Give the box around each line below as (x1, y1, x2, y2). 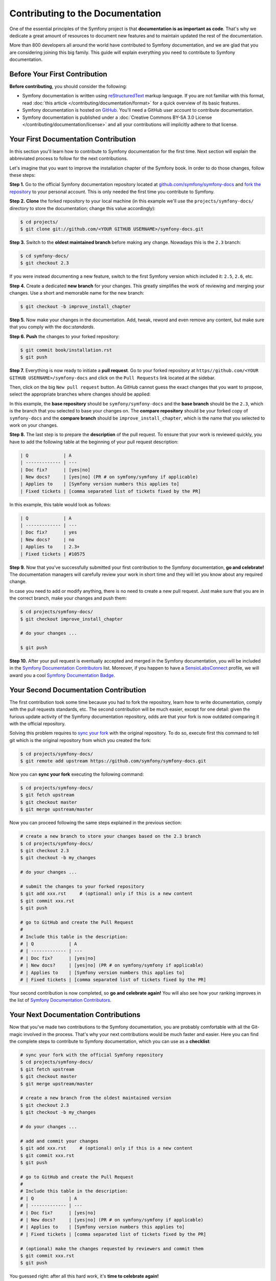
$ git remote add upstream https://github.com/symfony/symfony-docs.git (20, 758, 206, 764)
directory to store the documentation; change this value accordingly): (9, 205, 156, 211)
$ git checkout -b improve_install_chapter (20, 304, 131, 309)
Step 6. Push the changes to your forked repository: (9, 333, 120, 339)
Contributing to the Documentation (9, 8, 162, 19)
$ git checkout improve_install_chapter (20, 616, 123, 622)
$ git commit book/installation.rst (20, 347, 112, 353)
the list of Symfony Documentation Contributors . (9, 997, 112, 1003)
